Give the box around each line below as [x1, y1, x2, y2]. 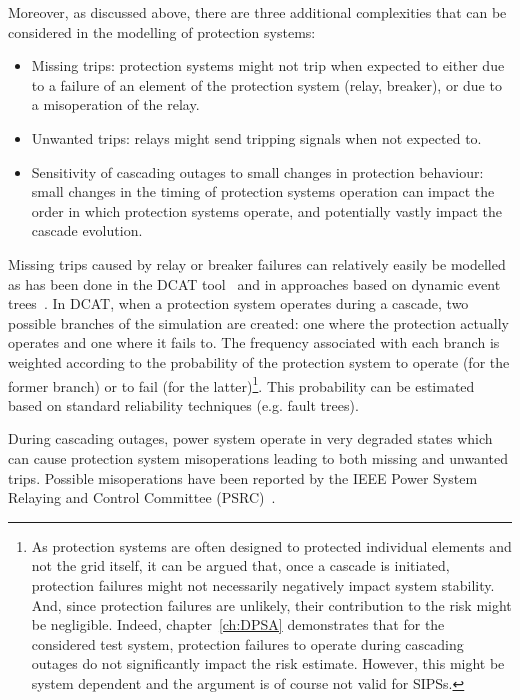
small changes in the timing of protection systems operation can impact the [31, 181, 495, 202]
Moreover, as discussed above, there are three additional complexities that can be [8, 2, 507, 22]
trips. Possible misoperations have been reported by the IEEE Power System [8, 467, 478, 488]
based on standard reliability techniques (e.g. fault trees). [8, 394, 359, 415]
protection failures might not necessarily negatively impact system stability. [31, 574, 495, 595]
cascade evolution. [31, 220, 143, 241]
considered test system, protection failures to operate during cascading [31, 633, 464, 654]
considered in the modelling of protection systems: [8, 21, 316, 42]
